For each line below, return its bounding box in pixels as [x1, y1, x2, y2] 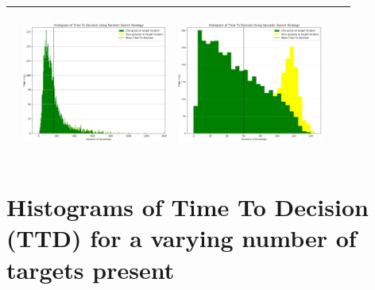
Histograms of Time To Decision [6, 191, 369, 223]
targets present [6, 253, 175, 285]
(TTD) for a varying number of [6, 222, 357, 254]
